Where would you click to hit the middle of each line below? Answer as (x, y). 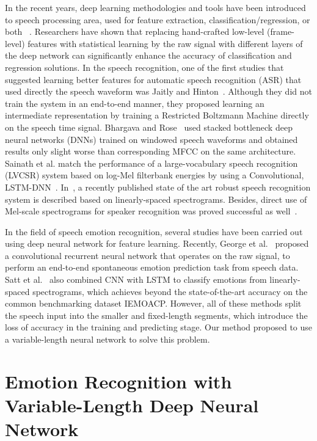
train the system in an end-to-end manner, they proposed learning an (135, 103)
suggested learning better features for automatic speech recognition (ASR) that (153, 79)
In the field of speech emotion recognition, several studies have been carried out (154, 231)
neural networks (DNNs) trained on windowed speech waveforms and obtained (151, 139)
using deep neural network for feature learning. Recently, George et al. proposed (157, 243)
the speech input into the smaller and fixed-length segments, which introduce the (156, 315)
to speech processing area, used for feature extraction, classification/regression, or (158, 19)
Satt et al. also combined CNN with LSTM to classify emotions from (136, 279)
